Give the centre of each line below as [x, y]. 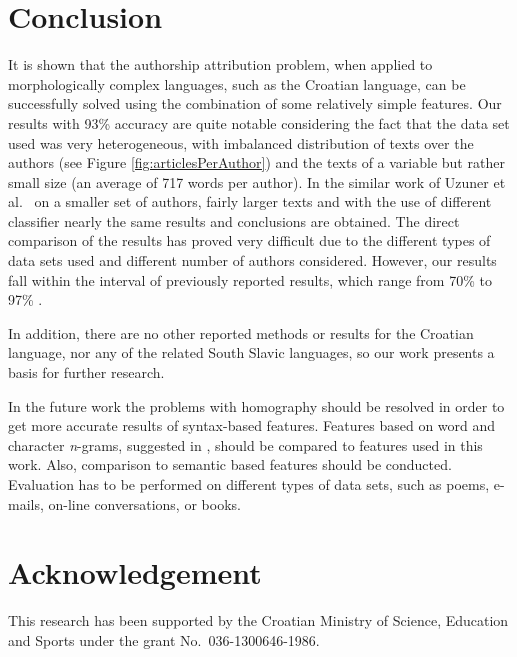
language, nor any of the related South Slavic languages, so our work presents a [251, 352]
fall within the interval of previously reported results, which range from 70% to [250, 279]
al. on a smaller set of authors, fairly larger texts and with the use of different [250, 201]
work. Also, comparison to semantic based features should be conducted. [230, 464]
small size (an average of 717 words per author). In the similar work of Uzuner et [257, 181]
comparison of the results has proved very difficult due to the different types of [249, 240]
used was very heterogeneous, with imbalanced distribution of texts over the [241, 142]
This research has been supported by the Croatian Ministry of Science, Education [258, 620]
